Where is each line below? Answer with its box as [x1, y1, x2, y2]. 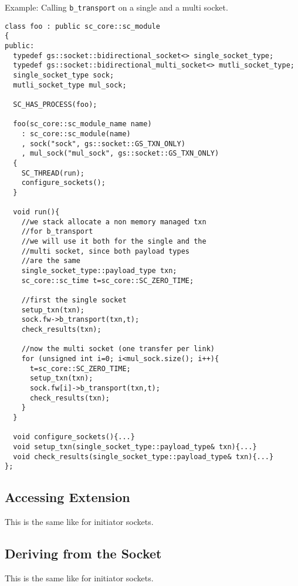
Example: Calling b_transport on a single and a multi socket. [5, 1, 228, 13]
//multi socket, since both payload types [21, 247, 189, 255]
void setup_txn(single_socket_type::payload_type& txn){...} [13, 442, 257, 451]
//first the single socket [21, 296, 127, 305]
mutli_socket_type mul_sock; [13, 80, 127, 89]
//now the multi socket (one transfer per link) [21, 345, 215, 353]
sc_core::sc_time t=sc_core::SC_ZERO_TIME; [21, 276, 194, 285]
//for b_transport [21, 227, 93, 236]
